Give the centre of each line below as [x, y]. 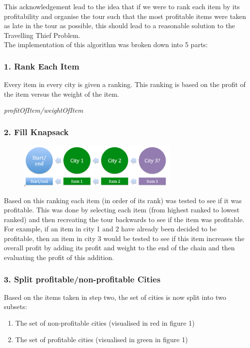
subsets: [16, 306]
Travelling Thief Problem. [42, 35]
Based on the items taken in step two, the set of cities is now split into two [115, 297]
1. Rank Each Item [42, 66]
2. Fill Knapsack [36, 131]
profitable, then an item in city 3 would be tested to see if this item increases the [124, 238]
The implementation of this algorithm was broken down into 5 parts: [106, 44]
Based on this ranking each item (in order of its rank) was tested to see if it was [123, 200]
